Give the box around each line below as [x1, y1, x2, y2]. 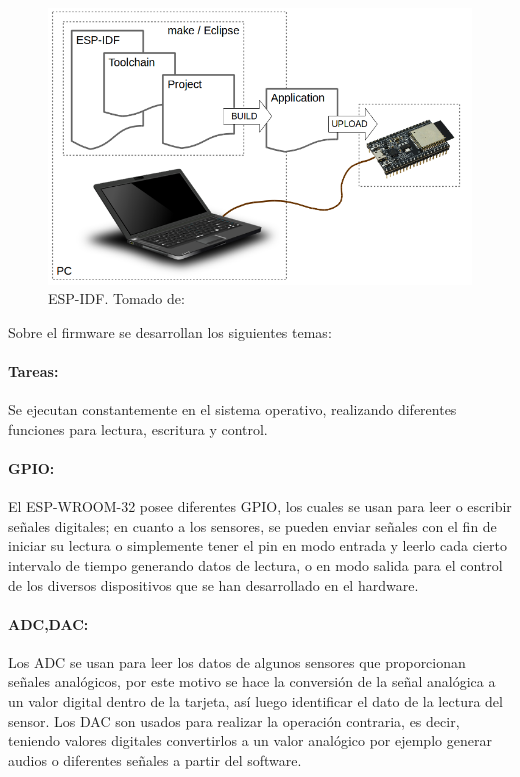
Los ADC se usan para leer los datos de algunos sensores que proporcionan [8, 651, 466, 672]
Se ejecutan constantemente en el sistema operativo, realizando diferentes [8, 399, 457, 420]
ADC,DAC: [8, 613, 89, 634]
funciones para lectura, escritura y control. [8, 418, 268, 439]
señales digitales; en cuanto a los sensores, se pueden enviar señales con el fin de [8, 515, 497, 536]
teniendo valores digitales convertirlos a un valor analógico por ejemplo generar [8, 730, 492, 751]
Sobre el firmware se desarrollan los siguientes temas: [8, 321, 332, 342]
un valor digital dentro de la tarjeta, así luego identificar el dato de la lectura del [8, 691, 503, 712]
